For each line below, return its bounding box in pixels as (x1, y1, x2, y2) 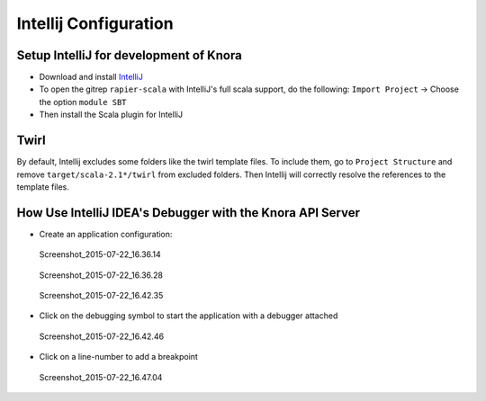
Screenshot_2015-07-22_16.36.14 (39, 249, 161, 260)
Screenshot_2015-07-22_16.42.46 (39, 331, 165, 342)
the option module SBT (39, 96, 127, 107)
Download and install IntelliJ (39, 72, 144, 83)
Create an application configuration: (39, 228, 173, 239)
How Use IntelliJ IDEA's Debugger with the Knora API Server (16, 205, 360, 220)
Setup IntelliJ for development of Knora (16, 48, 242, 63)
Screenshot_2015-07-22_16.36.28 (39, 270, 164, 281)
